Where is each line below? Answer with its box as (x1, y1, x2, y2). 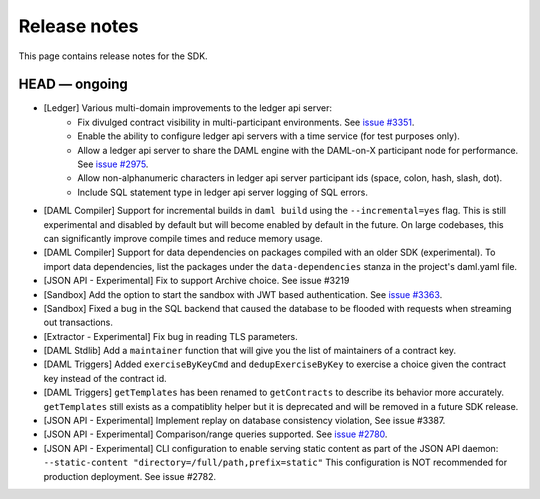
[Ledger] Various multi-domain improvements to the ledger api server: (43, 102, 332, 114)
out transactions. (43, 316, 114, 329)
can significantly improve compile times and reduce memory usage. (43, 232, 324, 244)
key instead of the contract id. (43, 372, 167, 384)
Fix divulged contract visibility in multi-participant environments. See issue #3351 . (77, 116, 415, 128)
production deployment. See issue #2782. (43, 470, 217, 482)
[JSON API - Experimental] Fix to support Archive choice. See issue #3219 (43, 275, 350, 287)
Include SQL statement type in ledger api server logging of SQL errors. (77, 186, 369, 198)
